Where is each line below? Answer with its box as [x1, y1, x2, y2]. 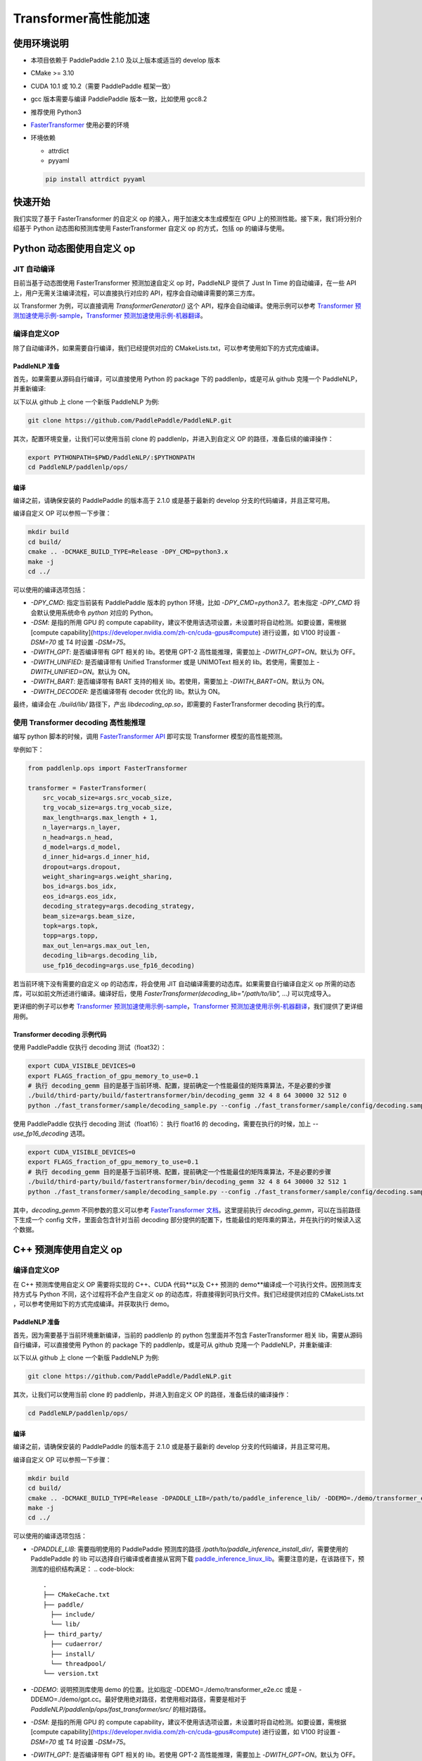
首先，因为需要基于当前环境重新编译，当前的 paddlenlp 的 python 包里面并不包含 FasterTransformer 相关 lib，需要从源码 [13, 1331, 362, 1339]
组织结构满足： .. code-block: [49, 1564, 135, 1573]
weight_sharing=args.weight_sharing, [42, 873, 173, 880]
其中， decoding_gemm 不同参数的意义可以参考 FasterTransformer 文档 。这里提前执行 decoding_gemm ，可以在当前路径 [13, 1205, 362, 1214]
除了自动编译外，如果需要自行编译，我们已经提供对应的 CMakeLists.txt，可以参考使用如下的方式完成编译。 [13, 344, 323, 352]
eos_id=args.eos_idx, [42, 892, 117, 900]
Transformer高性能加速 [13, 11, 151, 26]
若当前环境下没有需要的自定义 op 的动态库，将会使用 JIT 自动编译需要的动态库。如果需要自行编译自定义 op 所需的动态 [13, 979, 356, 988]
